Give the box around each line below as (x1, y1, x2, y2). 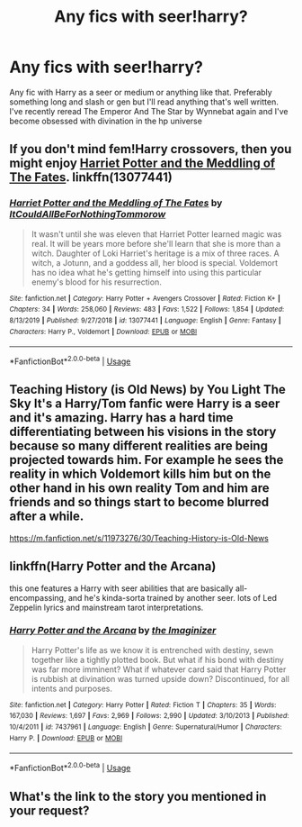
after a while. (9, 509, 84, 524)
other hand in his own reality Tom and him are (9, 480, 270, 496)
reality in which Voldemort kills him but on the (9, 467, 271, 482)
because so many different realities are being (9, 439, 268, 454)
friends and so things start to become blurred (9, 495, 270, 510)
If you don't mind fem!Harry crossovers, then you (9, 141, 292, 157)
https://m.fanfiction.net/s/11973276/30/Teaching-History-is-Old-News (9, 532, 270, 543)
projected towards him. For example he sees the (9, 452, 284, 468)
